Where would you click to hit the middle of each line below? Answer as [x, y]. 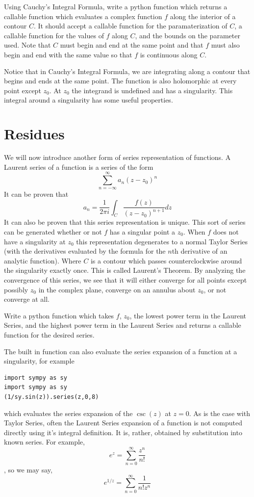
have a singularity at [35, 241]
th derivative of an [200, 251]
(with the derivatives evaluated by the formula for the [85, 251]
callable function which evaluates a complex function [83, 16]
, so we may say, [28, 470]
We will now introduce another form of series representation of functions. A [117, 157]
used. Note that [27, 45]
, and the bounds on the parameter [188, 35]
